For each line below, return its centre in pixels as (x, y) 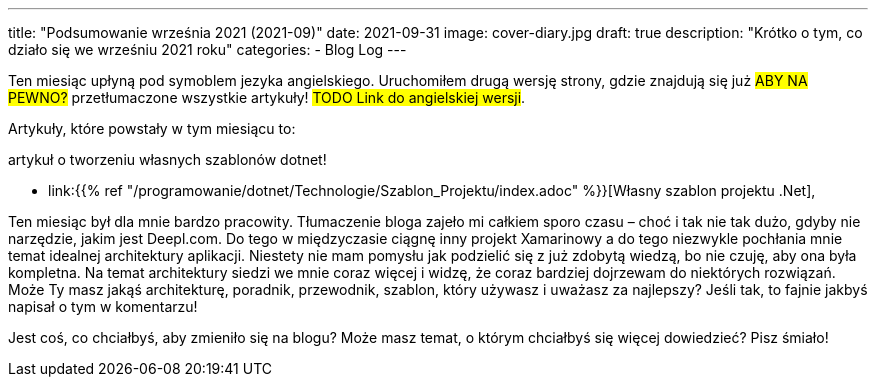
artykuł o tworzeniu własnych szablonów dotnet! (167, 159)
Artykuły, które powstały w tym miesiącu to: (152, 128)
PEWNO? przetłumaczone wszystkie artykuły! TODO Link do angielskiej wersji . (267, 97)
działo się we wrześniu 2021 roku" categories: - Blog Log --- (207, 49)
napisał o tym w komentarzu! (103, 306)
